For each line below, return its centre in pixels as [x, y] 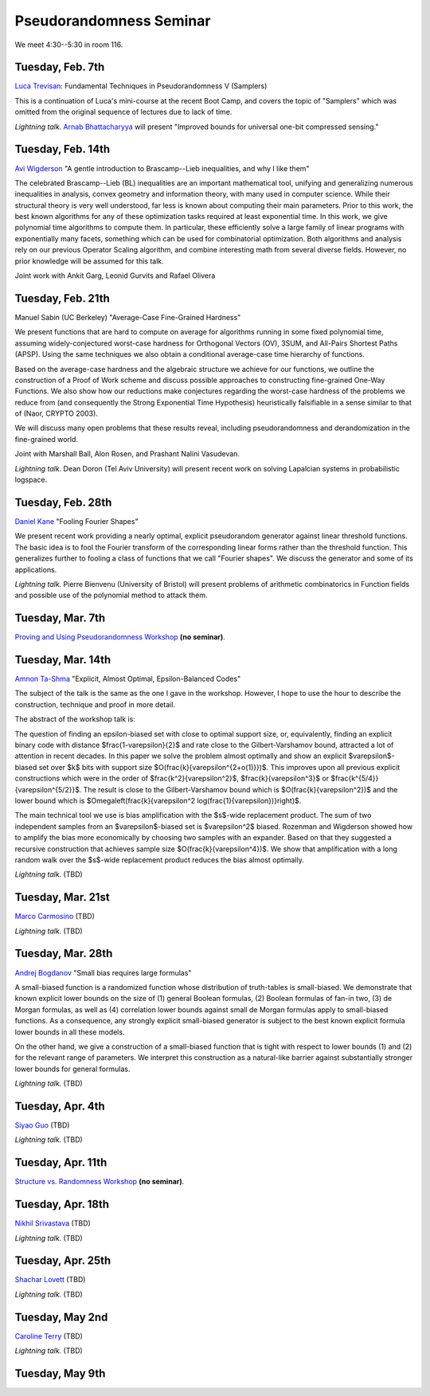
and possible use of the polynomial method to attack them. [111, 595]
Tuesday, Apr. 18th [62, 1204]
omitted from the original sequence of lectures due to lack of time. [123, 112]
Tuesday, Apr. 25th [63, 1261]
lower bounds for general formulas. [72, 1069]
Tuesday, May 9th [60, 1373]
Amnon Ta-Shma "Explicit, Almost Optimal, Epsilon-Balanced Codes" [128, 679]
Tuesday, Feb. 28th [63, 502]
